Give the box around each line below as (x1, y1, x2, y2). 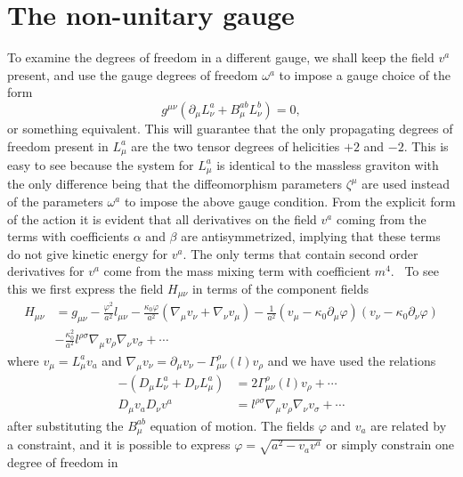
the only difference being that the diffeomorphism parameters (7, 174, 342, 193)
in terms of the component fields (191, 279, 370, 297)
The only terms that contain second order (191, 244, 418, 263)
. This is (403, 136, 449, 155)
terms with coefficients (7, 227, 130, 246)
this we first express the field (7, 279, 164, 297)
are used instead (361, 174, 451, 193)
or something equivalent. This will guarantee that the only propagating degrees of (7, 118, 453, 137)
